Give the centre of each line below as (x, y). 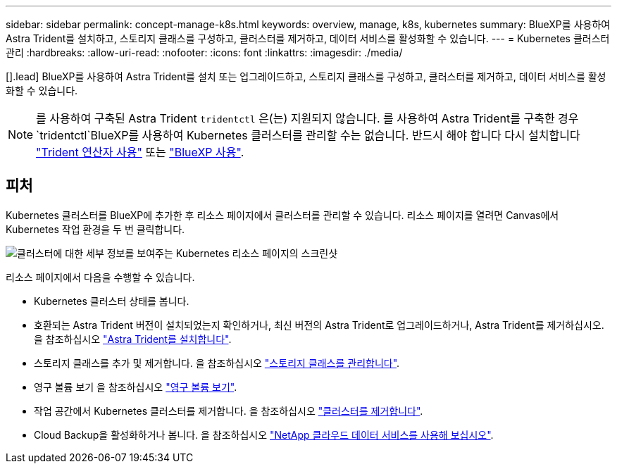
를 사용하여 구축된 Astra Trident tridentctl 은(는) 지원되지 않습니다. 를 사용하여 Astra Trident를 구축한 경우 (307, 118)
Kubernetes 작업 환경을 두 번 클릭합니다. (95, 229)
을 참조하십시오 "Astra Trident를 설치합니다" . (133, 339)
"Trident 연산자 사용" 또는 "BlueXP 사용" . (140, 152)
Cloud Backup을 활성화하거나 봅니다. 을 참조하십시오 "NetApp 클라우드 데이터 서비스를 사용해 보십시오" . (264, 434)
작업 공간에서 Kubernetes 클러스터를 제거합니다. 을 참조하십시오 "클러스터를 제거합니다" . (229, 411)
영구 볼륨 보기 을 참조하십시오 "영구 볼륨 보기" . (136, 387)
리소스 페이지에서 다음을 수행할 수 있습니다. (100, 277)
